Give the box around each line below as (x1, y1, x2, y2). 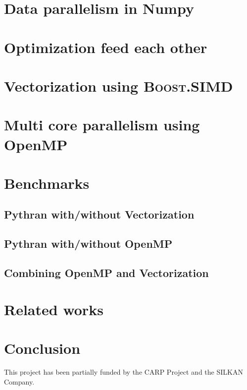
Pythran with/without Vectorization (4, 207, 195, 222)
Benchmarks (4, 172, 90, 193)
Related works (4, 299, 103, 319)
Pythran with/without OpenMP (4, 236, 173, 251)
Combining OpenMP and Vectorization (4, 265, 209, 280)
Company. (4, 376, 35, 387)
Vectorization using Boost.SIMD (4, 75, 233, 96)
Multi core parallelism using (4, 114, 200, 135)
